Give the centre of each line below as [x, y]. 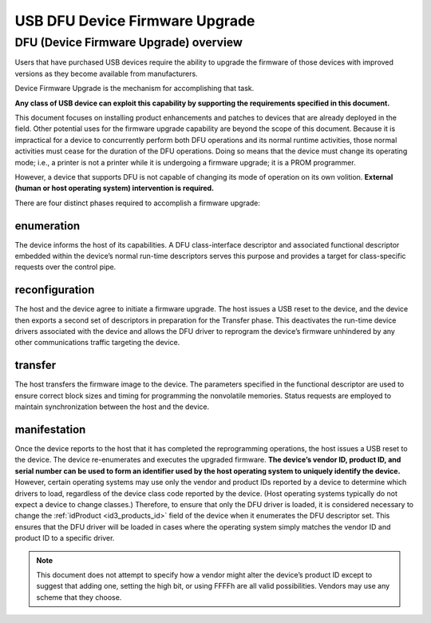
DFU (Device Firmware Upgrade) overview [129, 42]
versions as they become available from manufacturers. [107, 73]
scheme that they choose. [79, 597]
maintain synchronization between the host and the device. [112, 407]
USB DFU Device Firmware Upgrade [135, 21]
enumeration [47, 226]
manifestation [50, 429]
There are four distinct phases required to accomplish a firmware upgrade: [138, 203]
